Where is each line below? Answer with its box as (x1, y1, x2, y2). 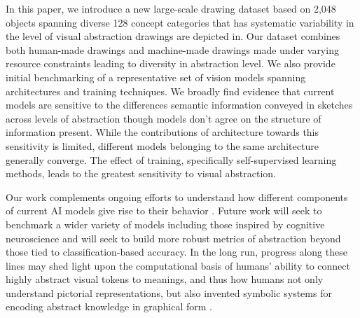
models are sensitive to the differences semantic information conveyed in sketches (6, 97, 353, 112)
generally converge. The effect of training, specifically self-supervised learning (6, 152, 337, 167)
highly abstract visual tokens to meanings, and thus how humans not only (6, 272, 324, 286)
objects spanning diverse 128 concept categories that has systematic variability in (6, 15, 354, 29)
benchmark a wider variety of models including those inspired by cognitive (6, 216, 325, 231)
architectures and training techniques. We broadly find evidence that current (6, 83, 335, 98)
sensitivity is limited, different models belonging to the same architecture (6, 138, 319, 153)
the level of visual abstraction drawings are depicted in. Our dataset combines (6, 29, 340, 43)
